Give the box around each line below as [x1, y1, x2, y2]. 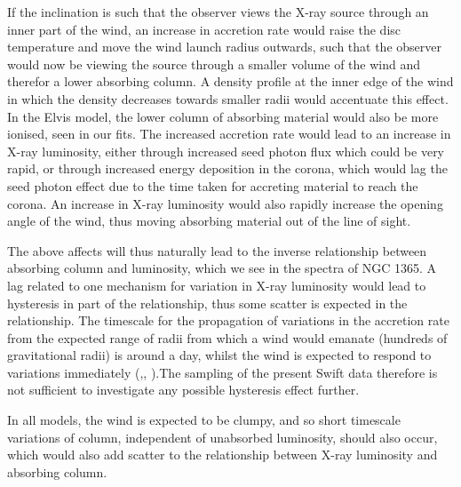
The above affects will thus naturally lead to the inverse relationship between [7, 241, 427, 259]
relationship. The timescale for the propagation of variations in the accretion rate [7, 311, 449, 330]
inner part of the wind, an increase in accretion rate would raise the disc [7, 20, 401, 38]
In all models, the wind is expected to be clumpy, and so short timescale [7, 411, 401, 429]
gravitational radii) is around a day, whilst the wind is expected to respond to [7, 346, 432, 364]
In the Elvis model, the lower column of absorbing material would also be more [7, 107, 439, 125]
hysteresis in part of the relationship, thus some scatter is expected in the [7, 293, 408, 312]
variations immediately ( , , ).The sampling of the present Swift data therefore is [7, 363, 438, 381]
